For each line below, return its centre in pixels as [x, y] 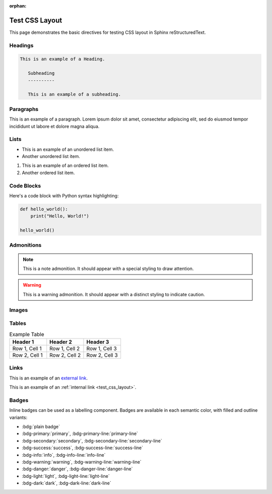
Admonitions [25, 245]
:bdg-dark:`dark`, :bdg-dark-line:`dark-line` [66, 483]
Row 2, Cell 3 [102, 355]
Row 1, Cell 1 [27, 348]
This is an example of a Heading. [62, 59]
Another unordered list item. [51, 156]
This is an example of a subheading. [74, 94]
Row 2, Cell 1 [27, 355]
